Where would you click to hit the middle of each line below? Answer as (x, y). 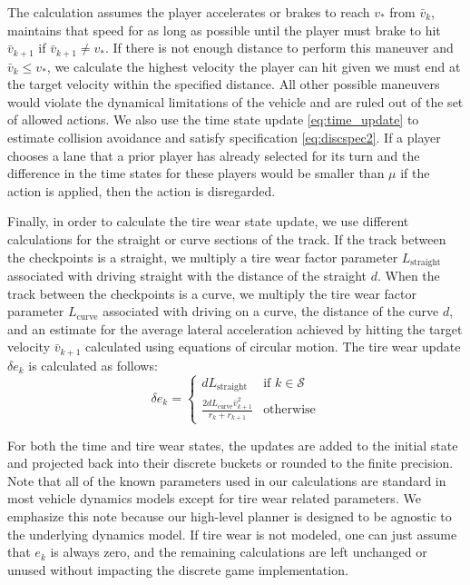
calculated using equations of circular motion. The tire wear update (273, 347)
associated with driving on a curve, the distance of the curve (271, 311)
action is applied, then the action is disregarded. (142, 190)
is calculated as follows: (93, 365)
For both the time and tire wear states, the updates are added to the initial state (233, 445)
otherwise (289, 410)
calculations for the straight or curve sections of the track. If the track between (227, 238)
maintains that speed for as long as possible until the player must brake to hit (224, 30)
